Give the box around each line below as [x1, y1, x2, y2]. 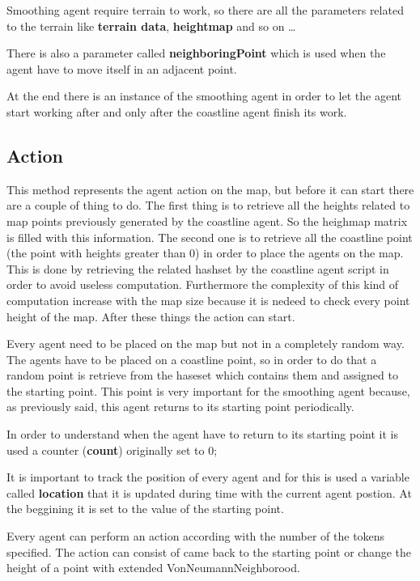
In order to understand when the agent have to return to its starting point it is [6, 426, 398, 443]
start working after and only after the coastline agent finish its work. [6, 103, 347, 120]
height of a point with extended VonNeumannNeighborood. [6, 559, 300, 576]
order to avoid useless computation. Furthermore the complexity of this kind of [6, 276, 399, 293]
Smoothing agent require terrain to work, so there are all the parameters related [6, 2, 404, 18]
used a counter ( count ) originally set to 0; [6, 441, 218, 458]
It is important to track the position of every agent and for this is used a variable [6, 469, 409, 486]
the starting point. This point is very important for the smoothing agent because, [6, 382, 410, 399]
